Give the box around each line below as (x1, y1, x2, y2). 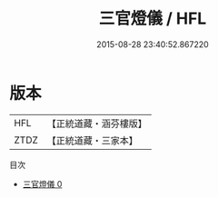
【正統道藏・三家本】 (46, 134, 139, 146)
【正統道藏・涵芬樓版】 (46, 117, 148, 130)
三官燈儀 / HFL (98, 8, 207, 29)
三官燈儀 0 (22, 178, 63, 189)
